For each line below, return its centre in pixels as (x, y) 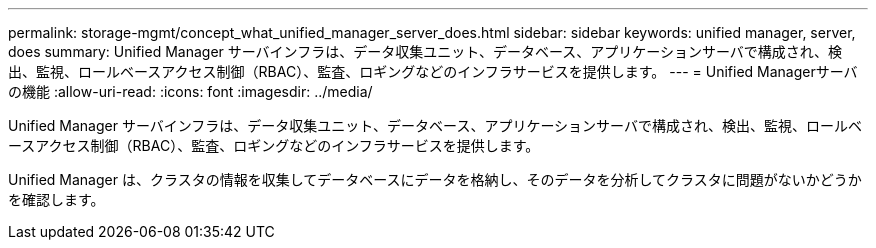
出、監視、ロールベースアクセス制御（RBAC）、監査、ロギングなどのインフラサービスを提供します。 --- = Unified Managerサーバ (433, 71)
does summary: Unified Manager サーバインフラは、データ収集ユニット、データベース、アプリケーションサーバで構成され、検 (425, 51)
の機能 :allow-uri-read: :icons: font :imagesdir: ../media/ (190, 91)
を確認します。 (56, 199)
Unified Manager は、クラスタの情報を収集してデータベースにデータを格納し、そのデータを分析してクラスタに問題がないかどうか (435, 179)
